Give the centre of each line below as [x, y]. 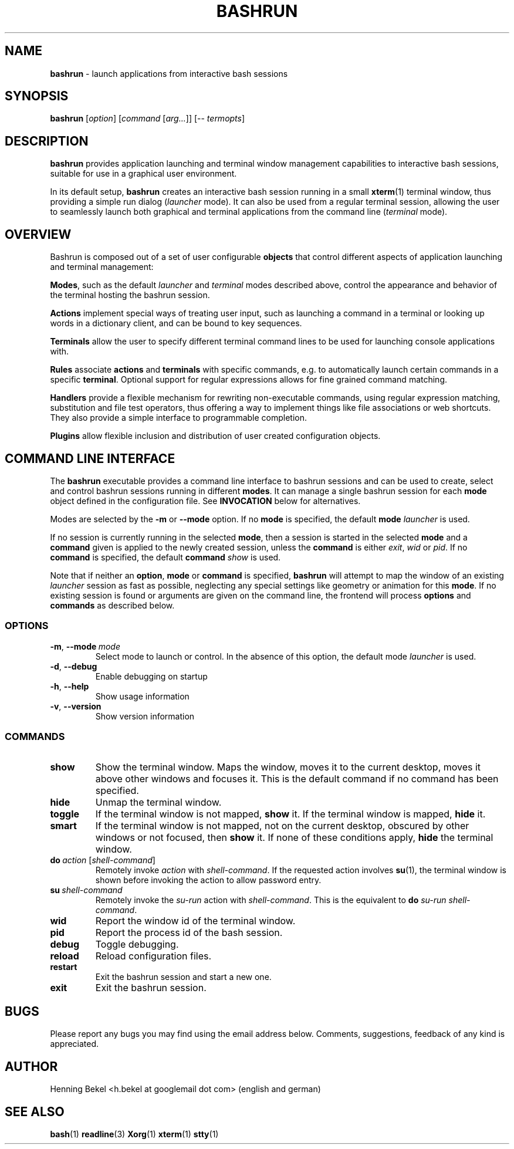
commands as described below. [112, 605]
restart [64, 967]
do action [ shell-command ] [103, 860]
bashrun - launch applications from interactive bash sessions [169, 73]
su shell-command [86, 890]
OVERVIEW [38, 234]
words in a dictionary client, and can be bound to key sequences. [176, 323]
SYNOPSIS [37, 96]
